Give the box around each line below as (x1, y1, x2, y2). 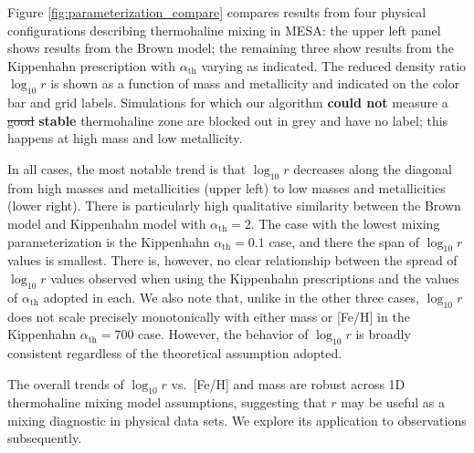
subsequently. (7, 428, 82, 448)
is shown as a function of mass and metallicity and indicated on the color (50, 74, 460, 93)
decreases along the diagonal (293, 159, 452, 178)
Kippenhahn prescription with (7, 56, 176, 75)
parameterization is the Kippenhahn (7, 232, 210, 251)
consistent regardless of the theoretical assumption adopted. (7, 343, 342, 362)
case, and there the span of (269, 232, 420, 251)
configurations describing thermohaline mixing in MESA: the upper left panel (7, 20, 441, 39)
